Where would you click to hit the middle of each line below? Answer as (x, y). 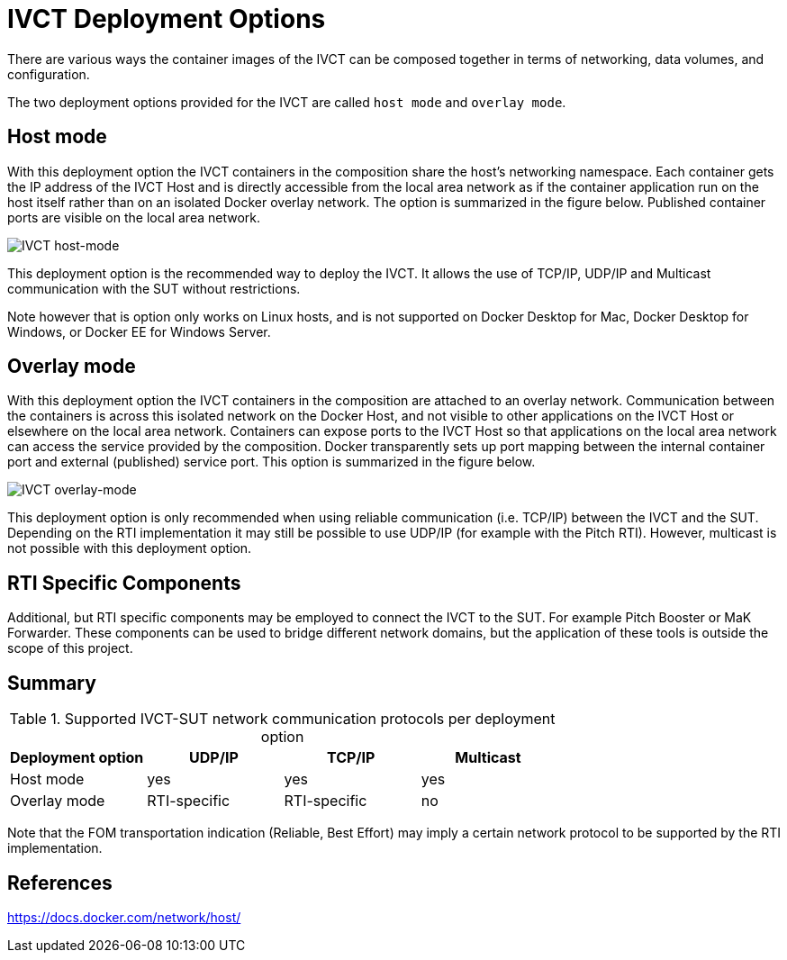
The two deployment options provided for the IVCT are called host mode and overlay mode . (287, 102)
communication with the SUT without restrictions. (154, 288)
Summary (52, 683)
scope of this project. (70, 648)
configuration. (49, 74)
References (60, 883)
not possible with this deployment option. (130, 548)
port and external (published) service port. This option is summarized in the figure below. (271, 462)
